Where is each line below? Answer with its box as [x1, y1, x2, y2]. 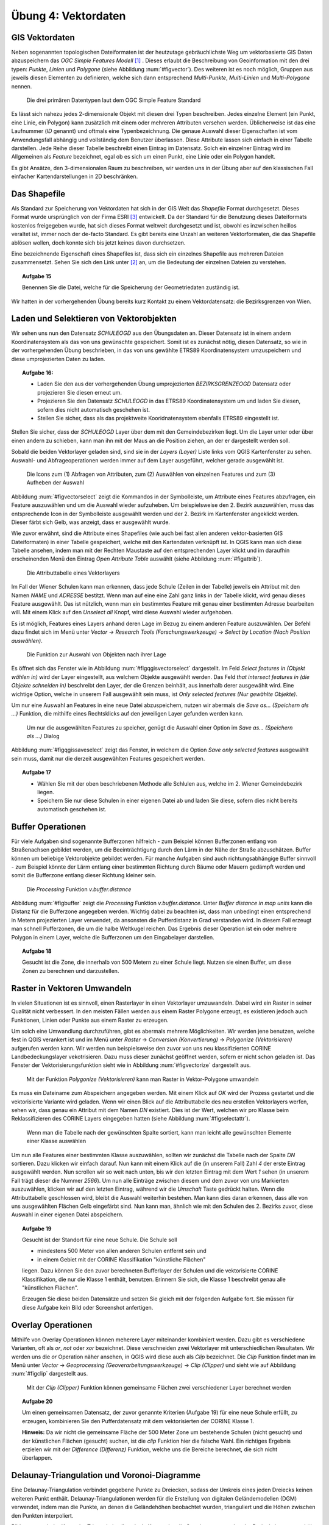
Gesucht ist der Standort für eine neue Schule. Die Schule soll [22, 1236, 177, 1244]
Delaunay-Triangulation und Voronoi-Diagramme [11, 1470, 201, 1480]
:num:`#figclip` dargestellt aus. [11, 1370, 88, 1377]
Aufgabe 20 [22, 1398, 53, 1405]
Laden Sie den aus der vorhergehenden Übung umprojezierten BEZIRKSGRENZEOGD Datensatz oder [37, 380, 291, 387]
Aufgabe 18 [22, 947, 52, 955]
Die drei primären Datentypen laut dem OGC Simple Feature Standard [26, 96, 201, 104]
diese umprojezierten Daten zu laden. [11, 355, 106, 362]
